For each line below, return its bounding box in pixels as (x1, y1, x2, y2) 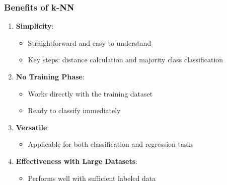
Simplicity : (16, 21, 54, 31)
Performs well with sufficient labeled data (28, 172, 156, 183)
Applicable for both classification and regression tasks (28, 139, 194, 149)
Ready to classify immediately (28, 105, 121, 116)
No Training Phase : (16, 71, 85, 81)
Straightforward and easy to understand (28, 37, 152, 48)
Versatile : (16, 122, 49, 132)
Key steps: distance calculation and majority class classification (28, 54, 223, 65)
